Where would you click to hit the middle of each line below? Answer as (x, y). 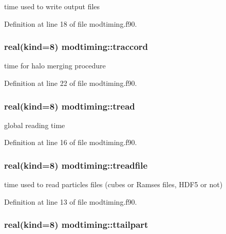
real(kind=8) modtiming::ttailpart (76, 224)
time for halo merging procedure (55, 66)
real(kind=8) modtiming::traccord (76, 47)
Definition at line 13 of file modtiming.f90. (71, 201)
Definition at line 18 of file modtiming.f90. (71, 23)
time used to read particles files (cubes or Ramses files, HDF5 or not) (114, 184)
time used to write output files (52, 6)
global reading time (35, 125)
